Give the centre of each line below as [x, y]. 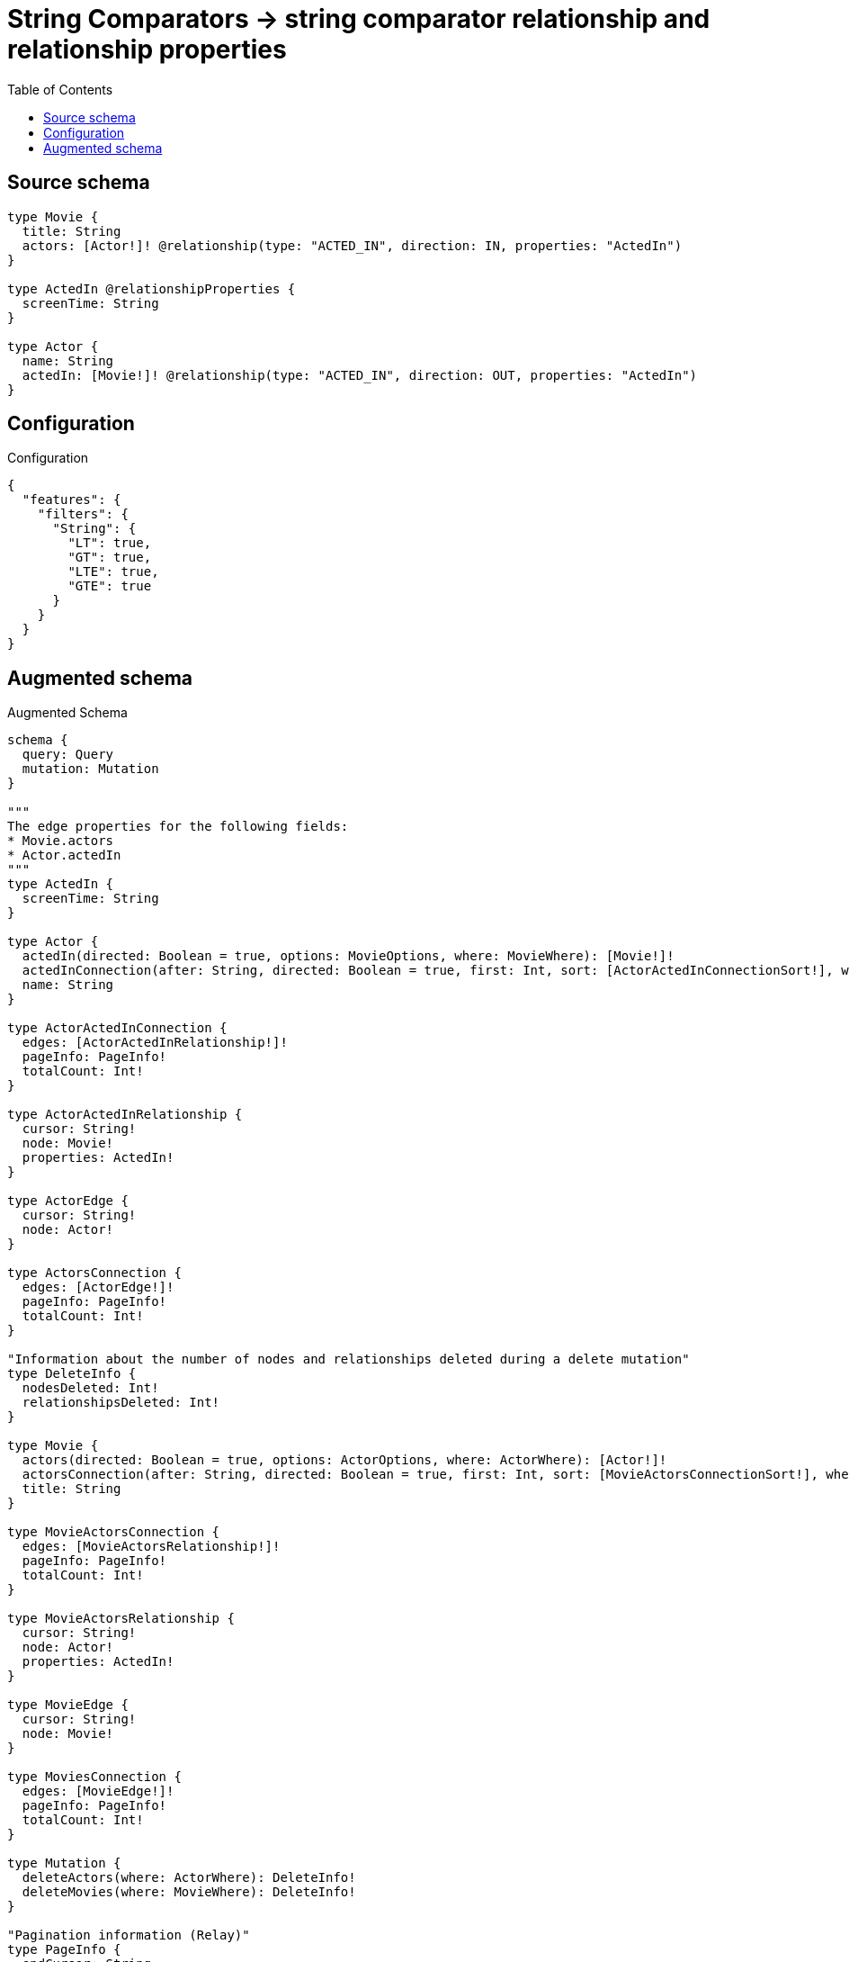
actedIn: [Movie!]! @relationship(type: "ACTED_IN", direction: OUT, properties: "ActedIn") [360, 375]
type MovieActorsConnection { [114, 1532]
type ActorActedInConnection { [117, 1028]
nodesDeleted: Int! [90, 1388]
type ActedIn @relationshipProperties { [152, 288]
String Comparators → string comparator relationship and [359, 19]
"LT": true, [110, 543]
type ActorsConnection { [94, 1273]
